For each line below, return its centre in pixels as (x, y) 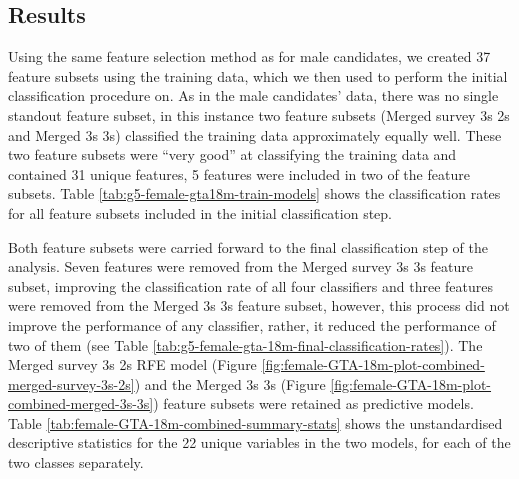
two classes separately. (76, 462)
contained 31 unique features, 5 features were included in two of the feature (239, 173)
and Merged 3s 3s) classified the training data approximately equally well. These (255, 134)
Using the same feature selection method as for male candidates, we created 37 (249, 56)
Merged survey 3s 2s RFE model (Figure (132, 364)
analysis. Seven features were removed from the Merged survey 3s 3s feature (241, 266)
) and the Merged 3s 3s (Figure (230, 383)
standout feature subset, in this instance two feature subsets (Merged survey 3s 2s (259, 114)
